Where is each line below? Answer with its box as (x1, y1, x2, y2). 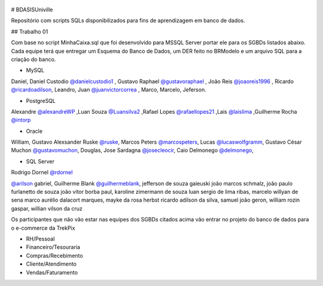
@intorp (11, 117, 31, 124)
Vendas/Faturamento (26, 269, 78, 276)
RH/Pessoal (26, 235, 55, 242)
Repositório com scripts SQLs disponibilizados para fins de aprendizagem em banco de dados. (11, 17, 245, 24)
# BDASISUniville (11, 6, 53, 13)
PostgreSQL (26, 97, 56, 104)
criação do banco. (11, 56, 56, 63)
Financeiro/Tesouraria (26, 244, 81, 251)
